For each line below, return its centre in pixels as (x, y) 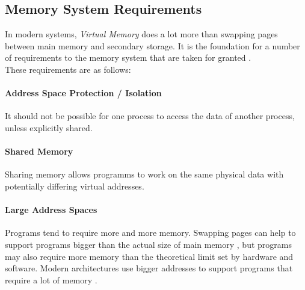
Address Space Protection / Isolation (83, 93)
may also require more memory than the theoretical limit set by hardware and (149, 256)
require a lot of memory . (51, 279)
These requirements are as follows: (68, 69)
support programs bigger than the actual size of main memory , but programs (148, 244)
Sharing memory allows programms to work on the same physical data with (144, 174)
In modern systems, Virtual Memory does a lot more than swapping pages (141, 34)
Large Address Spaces (51, 210)
